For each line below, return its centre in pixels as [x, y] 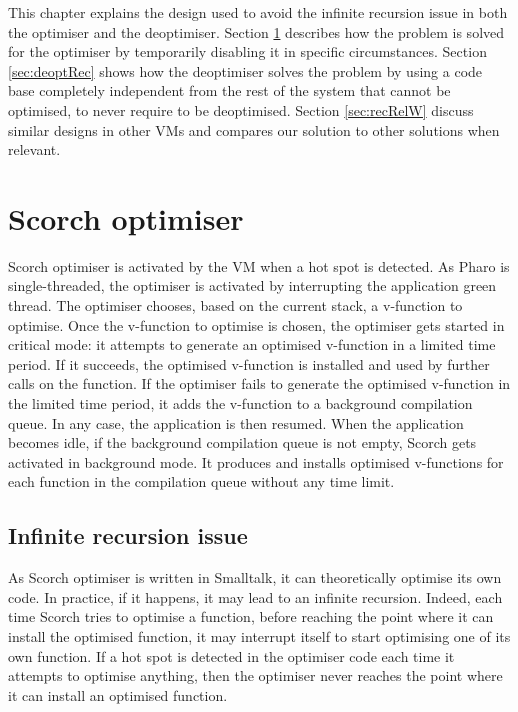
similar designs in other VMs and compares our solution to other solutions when [254, 129]
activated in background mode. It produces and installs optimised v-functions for [256, 461]
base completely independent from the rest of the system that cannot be [229, 90]
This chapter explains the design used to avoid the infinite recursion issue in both [258, 12]
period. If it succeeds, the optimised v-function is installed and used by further [249, 363]
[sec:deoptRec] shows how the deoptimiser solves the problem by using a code [245, 70]
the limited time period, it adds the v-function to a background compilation [240, 403]
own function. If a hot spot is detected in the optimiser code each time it [231, 655]
